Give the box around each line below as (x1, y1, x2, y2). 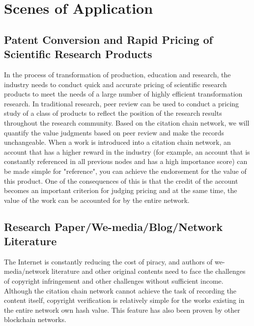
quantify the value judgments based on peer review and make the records (4, 127, 224, 137)
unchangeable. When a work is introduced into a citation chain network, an (4, 137, 231, 147)
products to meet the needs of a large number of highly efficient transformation (4, 89, 243, 99)
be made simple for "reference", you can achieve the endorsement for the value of (4, 165, 247, 176)
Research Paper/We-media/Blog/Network (4, 219, 223, 234)
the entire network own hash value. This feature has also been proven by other (4, 304, 240, 315)
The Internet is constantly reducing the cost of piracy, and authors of (4, 256, 213, 266)
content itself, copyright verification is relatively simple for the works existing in (4, 295, 245, 305)
